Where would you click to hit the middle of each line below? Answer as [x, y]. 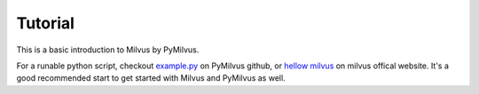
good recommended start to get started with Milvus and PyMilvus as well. [151, 78]
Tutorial [46, 23]
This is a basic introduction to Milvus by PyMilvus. [108, 50]
